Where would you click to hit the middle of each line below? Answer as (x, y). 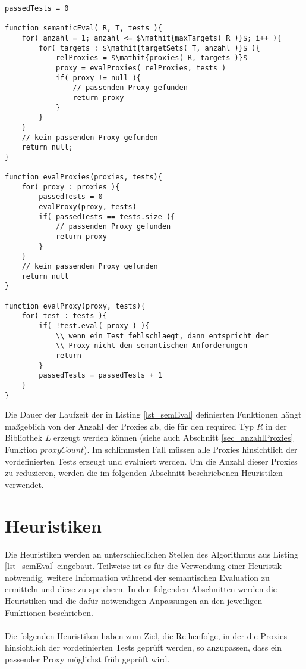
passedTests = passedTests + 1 (100, 376)
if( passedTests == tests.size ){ (107, 217)
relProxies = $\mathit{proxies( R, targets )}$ (152, 58)
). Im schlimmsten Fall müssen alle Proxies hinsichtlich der (191, 449)
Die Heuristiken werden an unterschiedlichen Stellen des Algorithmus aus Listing (152, 554)
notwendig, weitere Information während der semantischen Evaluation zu (137, 577)
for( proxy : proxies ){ (71, 187)
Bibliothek (24, 438)
